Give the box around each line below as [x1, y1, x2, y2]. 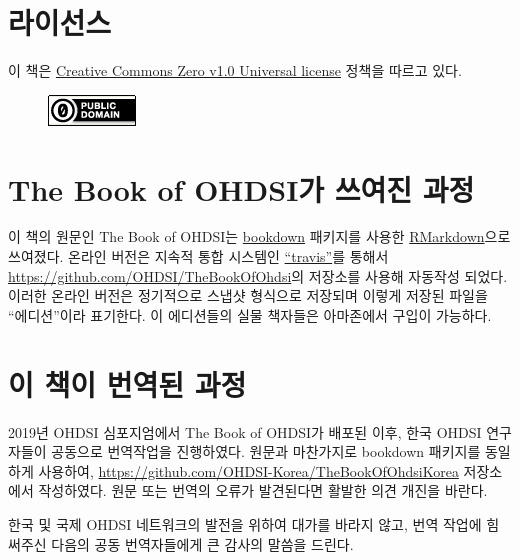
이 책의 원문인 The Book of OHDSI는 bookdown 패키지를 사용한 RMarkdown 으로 [8, 226, 511, 247]
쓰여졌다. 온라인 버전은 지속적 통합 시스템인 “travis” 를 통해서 [8, 246, 389, 267]
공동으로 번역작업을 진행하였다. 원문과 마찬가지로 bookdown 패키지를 [51, 441, 481, 462]
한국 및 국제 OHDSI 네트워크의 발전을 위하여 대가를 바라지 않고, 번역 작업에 [8, 513, 482, 534]
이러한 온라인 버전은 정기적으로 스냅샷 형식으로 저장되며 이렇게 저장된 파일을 [8, 285, 488, 306]
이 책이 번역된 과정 [8, 363, 247, 404]
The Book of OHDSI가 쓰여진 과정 [8, 168, 475, 209]
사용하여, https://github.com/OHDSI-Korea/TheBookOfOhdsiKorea [38, 460, 459, 481]
